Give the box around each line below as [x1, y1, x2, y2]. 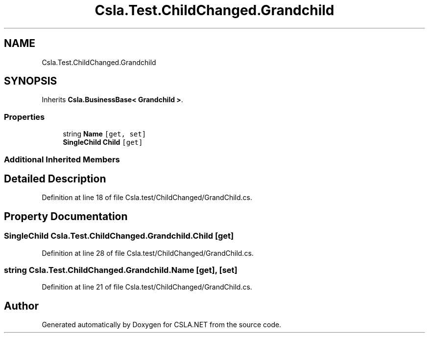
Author [4, 299, 39, 312]
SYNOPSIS [4, 75, 57, 88]
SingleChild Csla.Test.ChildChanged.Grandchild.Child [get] [4, 231, 234, 241]
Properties [4, 112, 45, 122]
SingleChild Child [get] [63, 138, 143, 147]
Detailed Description [4, 172, 106, 185]
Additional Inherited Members [4, 154, 120, 164]
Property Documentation [4, 210, 128, 223]
